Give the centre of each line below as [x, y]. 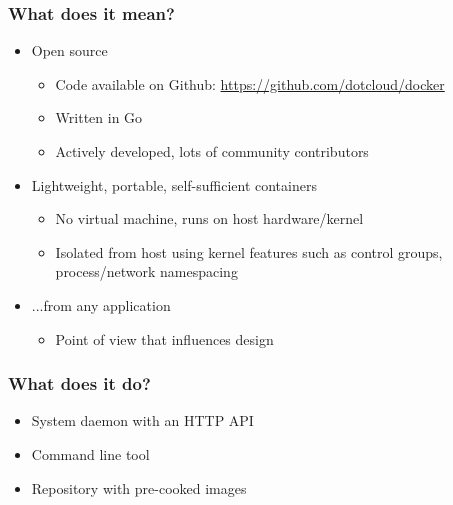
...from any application [101, 304]
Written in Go [99, 117]
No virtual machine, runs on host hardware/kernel [209, 218]
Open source [69, 50]
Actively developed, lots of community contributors [212, 151]
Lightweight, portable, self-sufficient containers [174, 184]
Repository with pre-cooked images [139, 487]
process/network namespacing [146, 271]
